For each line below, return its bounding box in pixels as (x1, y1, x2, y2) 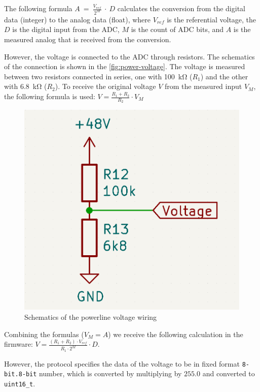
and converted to (202, 368, 255, 379)
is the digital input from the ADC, (12, 24, 120, 35)
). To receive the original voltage (55, 81, 156, 92)
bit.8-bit (4, 371, 37, 378)
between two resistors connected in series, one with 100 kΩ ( (4, 71, 193, 81)
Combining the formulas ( (4, 328, 84, 339)
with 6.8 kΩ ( (4, 81, 47, 92)
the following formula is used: (4, 91, 95, 102)
